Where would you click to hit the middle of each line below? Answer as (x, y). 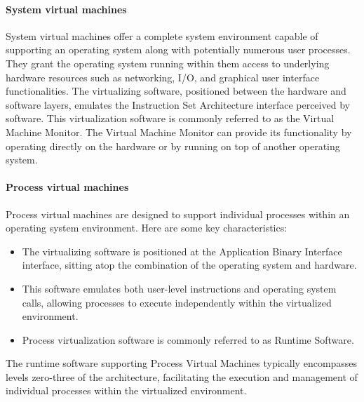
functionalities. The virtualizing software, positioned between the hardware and (176, 91)
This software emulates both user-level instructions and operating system (179, 288)
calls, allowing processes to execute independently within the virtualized (177, 302)
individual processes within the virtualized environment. (126, 390)
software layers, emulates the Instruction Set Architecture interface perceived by (178, 104)
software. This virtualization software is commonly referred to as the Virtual (170, 118)
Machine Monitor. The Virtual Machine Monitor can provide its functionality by (179, 132)
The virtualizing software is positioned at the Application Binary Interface (182, 251)
